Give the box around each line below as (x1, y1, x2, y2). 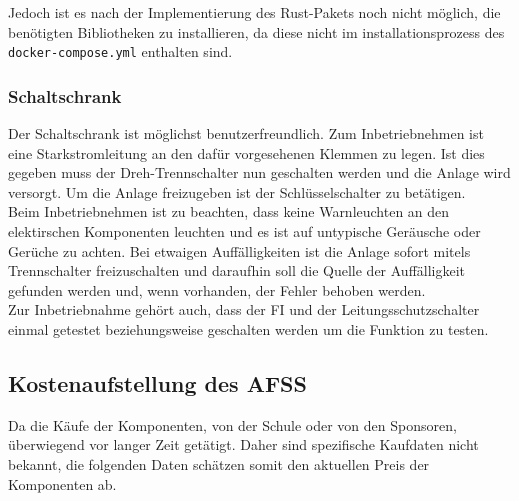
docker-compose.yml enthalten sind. (8, 41, 233, 62)
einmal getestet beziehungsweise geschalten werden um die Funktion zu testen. (8, 319, 489, 339)
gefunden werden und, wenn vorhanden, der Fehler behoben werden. (8, 279, 426, 300)
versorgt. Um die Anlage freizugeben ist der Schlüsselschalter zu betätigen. (8, 181, 466, 202)
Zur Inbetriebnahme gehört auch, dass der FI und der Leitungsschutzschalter (8, 299, 480, 320)
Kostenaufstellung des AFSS (8, 367, 307, 398)
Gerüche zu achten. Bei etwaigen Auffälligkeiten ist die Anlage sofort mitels (8, 240, 471, 261)
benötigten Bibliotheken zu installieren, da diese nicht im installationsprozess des (8, 21, 505, 42)
